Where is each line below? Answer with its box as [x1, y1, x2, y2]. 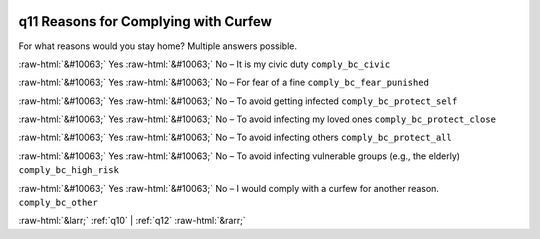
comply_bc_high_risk [18, 165, 120, 176]
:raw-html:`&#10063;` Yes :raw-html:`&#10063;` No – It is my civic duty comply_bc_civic [18, 58, 391, 70]
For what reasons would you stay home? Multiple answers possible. [18, 40, 298, 52]
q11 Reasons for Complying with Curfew [18, 13, 272, 30]
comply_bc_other [18, 197, 99, 209]
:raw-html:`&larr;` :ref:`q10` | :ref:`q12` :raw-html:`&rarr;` [18, 215, 246, 227]
